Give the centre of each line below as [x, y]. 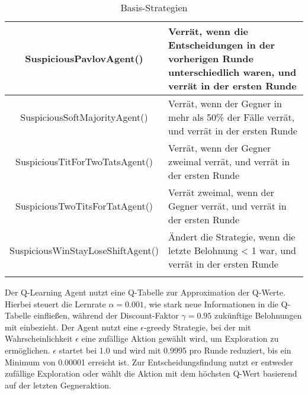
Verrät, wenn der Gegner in [225, 103]
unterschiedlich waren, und [232, 72]
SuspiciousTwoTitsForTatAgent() [84, 206]
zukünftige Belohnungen [258, 315]
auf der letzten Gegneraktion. [58, 385]
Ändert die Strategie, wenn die [232, 237]
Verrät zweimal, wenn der [221, 192]
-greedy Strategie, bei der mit [197, 327]
